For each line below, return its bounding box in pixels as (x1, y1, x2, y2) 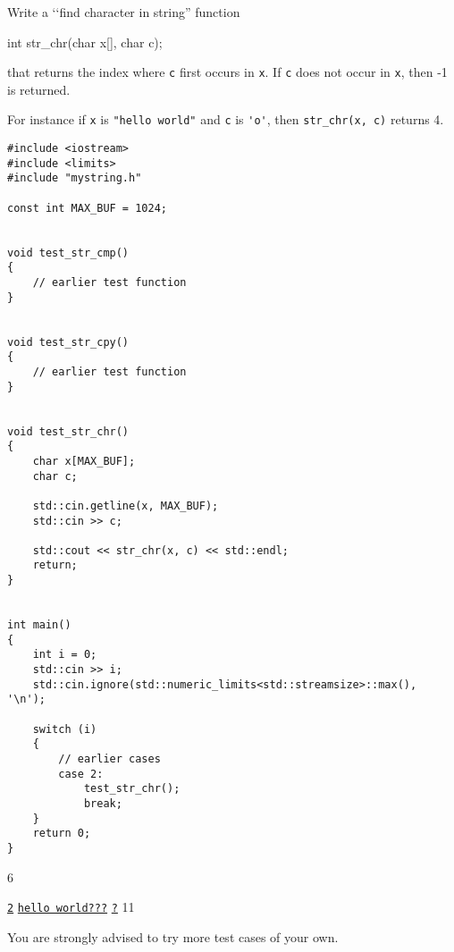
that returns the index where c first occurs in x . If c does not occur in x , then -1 (7, 63, 448, 81)
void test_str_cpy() (7, 335, 130, 349)
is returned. (7, 80, 71, 98)
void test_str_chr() (7, 425, 130, 438)
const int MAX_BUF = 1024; (7, 201, 167, 215)
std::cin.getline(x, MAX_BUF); (32, 499, 219, 512)
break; (83, 796, 122, 810)
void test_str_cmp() (7, 246, 130, 259)
